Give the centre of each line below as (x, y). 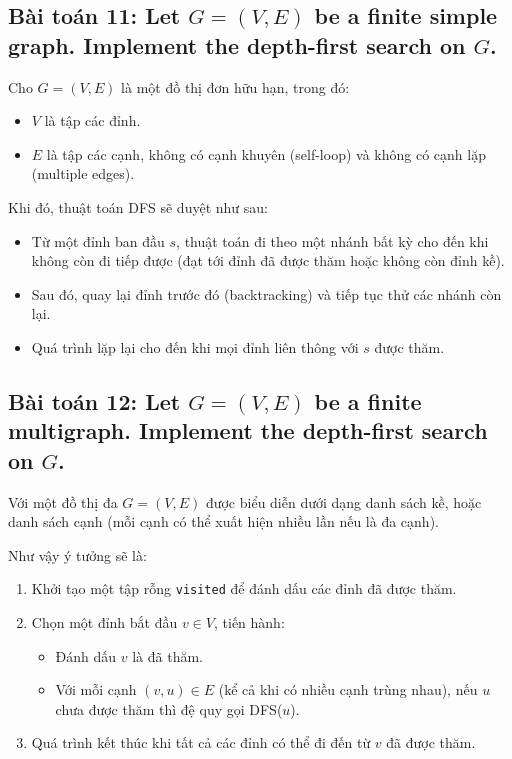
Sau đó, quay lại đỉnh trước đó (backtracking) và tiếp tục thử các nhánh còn (266, 293)
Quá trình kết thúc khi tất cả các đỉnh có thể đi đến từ (201, 742)
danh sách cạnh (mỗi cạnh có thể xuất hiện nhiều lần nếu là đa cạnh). (223, 521)
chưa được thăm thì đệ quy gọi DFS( (169, 708)
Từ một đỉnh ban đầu (98, 240)
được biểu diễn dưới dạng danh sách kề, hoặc (343, 501)
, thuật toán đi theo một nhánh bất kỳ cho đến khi (332, 240)
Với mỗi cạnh (96, 689)
